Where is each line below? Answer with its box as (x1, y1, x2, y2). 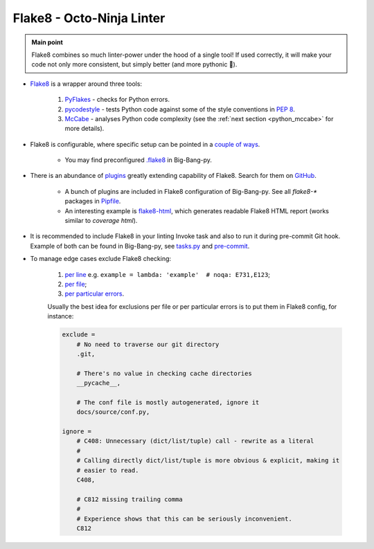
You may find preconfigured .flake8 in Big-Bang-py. (64, 156, 213, 164)
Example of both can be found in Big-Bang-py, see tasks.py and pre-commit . (30, 242, 250, 250)
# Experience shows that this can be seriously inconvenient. (76, 514, 292, 523)
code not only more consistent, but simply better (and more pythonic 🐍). (31, 60, 238, 69)
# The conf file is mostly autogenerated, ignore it (76, 398, 260, 406)
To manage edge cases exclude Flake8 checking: (30, 255, 172, 263)
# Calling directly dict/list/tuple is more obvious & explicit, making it (76, 457, 340, 465)
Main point (31, 38, 64, 46)
